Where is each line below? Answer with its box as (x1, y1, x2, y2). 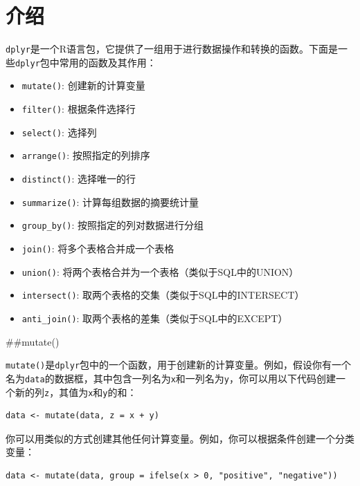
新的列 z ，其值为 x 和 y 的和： (15, 384, 137, 399)
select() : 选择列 (21, 124, 97, 139)
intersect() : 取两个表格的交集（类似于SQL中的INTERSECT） (21, 288, 305, 302)
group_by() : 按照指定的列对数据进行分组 (21, 218, 204, 232)
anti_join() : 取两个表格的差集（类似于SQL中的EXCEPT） (21, 311, 288, 325)
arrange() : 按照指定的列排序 (21, 148, 150, 162)
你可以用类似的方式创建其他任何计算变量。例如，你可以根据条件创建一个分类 (6, 431, 354, 445)
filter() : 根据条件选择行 (21, 102, 136, 116)
